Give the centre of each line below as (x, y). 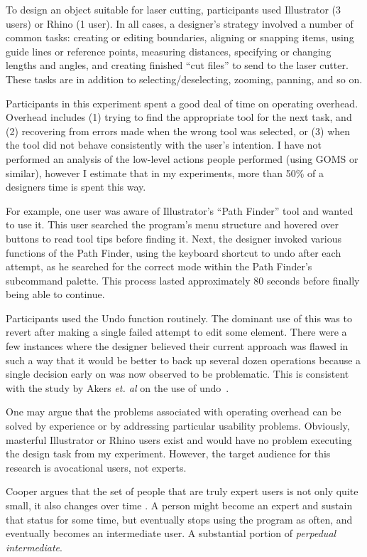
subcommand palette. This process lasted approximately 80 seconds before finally (183, 280)
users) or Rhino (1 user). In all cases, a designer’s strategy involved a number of (180, 23)
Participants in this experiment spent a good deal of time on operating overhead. (182, 103)
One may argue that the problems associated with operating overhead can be (174, 412)
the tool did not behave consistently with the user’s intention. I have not (164, 145)
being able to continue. (55, 294)
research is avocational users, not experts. (96, 467)
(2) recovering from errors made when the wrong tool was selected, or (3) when (178, 131)
